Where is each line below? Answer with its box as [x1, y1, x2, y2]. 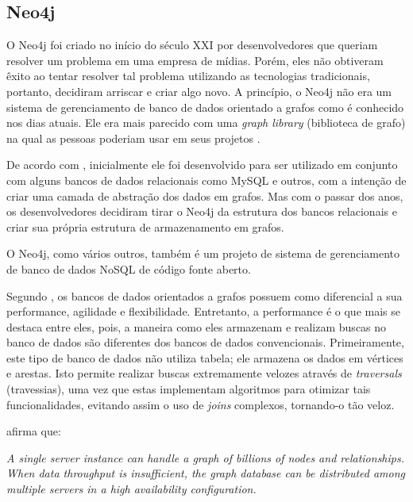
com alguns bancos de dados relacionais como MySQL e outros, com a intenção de [6, 171, 407, 188]
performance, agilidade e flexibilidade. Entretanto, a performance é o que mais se [6, 303, 400, 320]
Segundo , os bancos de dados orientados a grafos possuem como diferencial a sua [6, 287, 403, 304]
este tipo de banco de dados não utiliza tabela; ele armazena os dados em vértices [6, 349, 403, 366]
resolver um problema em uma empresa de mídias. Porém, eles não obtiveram [6, 52, 384, 68]
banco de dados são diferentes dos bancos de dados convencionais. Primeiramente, [6, 334, 404, 351]
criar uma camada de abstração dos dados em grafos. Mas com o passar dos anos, [6, 187, 403, 204]
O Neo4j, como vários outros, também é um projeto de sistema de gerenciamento [6, 245, 400, 262]
